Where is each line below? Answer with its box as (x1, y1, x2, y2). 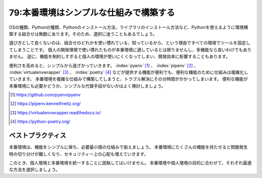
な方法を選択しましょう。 (9, 167, 60, 173)
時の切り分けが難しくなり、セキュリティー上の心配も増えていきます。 (9, 151, 148, 157)
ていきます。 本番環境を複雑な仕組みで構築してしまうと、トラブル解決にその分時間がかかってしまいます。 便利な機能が (9, 76, 248, 82)
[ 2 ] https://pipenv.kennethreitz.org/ (10, 101, 81, 107)
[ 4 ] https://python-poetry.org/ (10, 119, 70, 125)
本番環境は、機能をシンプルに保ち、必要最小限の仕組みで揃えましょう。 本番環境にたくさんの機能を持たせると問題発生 (9, 144, 248, 150)
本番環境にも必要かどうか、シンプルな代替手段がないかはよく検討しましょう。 (9, 83, 166, 89)
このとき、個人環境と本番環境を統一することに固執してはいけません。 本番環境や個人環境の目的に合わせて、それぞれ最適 (9, 160, 252, 165)
